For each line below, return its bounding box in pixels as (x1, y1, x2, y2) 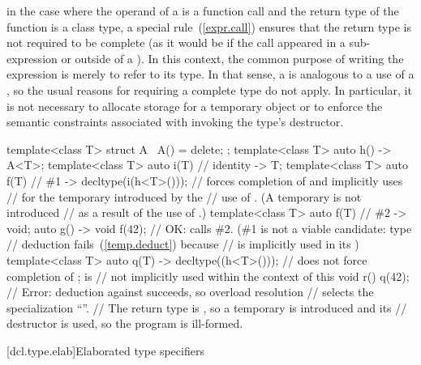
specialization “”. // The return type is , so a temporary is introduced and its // (6, 299, 407, 316)
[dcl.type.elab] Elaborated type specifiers (6, 342, 204, 359)
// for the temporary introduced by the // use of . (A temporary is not (6, 188, 362, 205)
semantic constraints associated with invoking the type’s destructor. (6, 113, 344, 130)
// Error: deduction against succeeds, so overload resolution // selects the (6, 283, 374, 300)
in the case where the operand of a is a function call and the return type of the (6, 2, 399, 19)
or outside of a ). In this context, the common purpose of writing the (61, 49, 404, 66)
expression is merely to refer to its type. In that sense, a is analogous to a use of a (6, 66, 415, 83)
